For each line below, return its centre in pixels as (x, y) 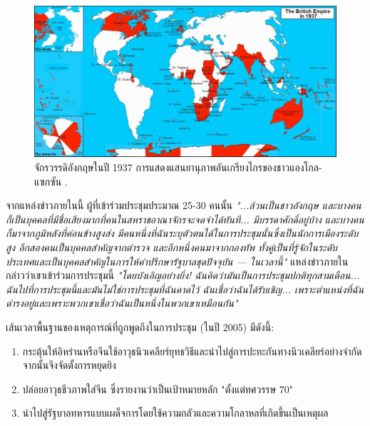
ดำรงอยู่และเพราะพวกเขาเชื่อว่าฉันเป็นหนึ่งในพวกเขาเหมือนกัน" (122, 303)
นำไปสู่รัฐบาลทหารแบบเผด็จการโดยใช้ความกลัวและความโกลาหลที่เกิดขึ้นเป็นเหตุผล (175, 413)
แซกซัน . (51, 181)
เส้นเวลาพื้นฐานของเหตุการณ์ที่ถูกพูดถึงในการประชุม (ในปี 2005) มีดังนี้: (140, 326)
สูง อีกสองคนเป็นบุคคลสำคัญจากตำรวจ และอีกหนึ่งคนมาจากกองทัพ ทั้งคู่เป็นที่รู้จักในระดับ (171, 247)
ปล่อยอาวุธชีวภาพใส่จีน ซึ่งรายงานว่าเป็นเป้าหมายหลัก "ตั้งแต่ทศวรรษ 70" (158, 389)
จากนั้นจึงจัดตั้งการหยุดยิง (69, 365)
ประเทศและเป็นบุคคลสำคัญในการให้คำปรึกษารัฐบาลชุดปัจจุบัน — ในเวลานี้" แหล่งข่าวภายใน (177, 261)
